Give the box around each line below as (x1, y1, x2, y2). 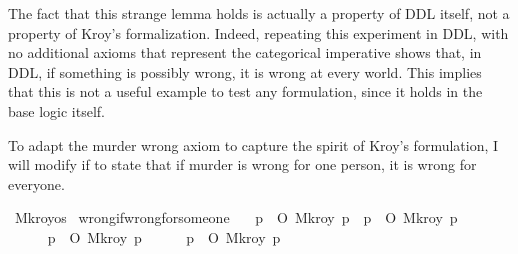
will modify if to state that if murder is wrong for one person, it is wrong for (8, 154, 477, 175)
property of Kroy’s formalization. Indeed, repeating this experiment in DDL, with (8, 22, 509, 43)
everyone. (8, 173, 65, 194)
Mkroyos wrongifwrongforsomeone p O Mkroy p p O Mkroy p (14, 207, 458, 228)
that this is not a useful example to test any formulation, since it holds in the (8, 81, 483, 102)
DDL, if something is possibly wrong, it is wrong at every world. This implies (8, 61, 482, 82)
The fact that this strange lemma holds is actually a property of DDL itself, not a (8, 3, 510, 23)
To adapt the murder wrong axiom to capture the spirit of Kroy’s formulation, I (8, 134, 499, 155)
